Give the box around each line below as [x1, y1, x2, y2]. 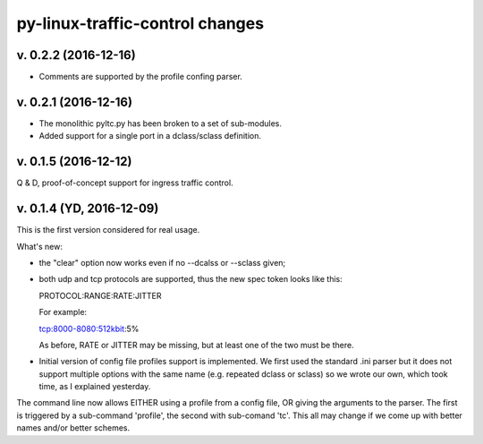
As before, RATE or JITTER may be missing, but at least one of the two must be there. [38, 339, 354, 350]
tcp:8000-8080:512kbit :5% [38, 323, 140, 334]
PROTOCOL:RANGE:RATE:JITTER [38, 290, 162, 301]
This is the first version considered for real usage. [16, 225, 200, 235]
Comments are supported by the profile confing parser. [38, 72, 243, 82]
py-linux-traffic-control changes [16, 13, 264, 33]
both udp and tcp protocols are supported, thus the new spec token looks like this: [38, 274, 343, 285]
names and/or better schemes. [16, 423, 131, 433]
